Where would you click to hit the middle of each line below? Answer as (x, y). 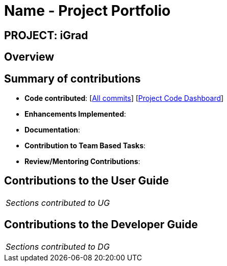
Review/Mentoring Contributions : (82, 162)
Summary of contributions (72, 78)
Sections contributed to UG (58, 203)
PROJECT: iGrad (46, 35)
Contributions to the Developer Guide (101, 225)
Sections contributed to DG (58, 246)
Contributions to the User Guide (86, 181)
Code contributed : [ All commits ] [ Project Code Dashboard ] (124, 98)
